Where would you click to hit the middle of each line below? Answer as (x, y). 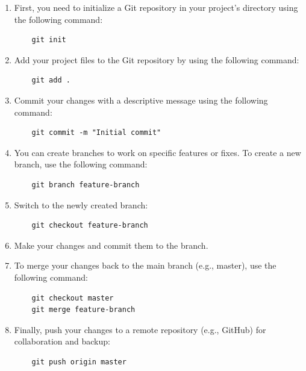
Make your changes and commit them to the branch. (111, 245)
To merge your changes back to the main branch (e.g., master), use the (145, 265)
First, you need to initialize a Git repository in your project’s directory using (156, 7)
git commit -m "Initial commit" (96, 133)
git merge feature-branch (83, 310)
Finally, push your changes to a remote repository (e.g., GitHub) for (140, 329)
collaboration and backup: (62, 341)
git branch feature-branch (86, 185)
